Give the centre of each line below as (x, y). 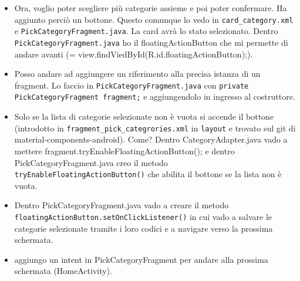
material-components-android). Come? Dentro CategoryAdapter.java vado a (151, 139)
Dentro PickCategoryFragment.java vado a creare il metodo (122, 205)
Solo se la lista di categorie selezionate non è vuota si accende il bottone (144, 116)
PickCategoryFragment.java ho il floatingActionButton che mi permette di (151, 42)
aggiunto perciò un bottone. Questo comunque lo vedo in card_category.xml (154, 19)
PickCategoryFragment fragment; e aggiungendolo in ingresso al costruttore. (155, 97)
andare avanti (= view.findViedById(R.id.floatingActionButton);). (134, 54)
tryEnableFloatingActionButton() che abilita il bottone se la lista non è (148, 174)
